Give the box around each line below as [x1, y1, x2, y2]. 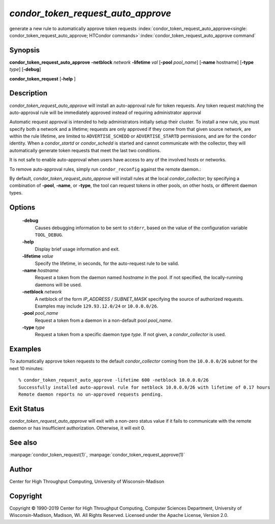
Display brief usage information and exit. [35, 246, 120, 252]
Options [9, 203, 36, 211]
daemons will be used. [35, 282, 82, 288]
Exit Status [9, 404, 45, 413]
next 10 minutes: [9, 365, 44, 371]
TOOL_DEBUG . [35, 232, 64, 238]
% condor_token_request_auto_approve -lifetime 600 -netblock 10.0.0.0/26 [18, 377, 209, 383]
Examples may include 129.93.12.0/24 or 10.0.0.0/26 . [35, 303, 159, 309]
